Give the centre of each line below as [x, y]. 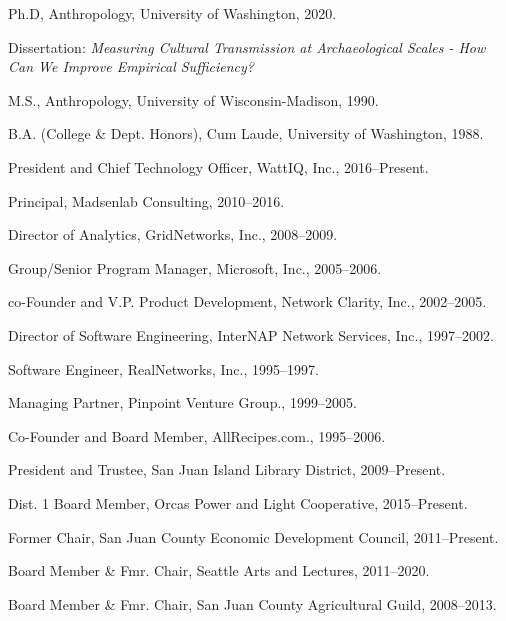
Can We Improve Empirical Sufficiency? [131, 66]
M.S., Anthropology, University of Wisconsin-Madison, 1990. [193, 99]
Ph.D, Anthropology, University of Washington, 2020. [172, 13]
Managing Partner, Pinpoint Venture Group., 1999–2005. [182, 402]
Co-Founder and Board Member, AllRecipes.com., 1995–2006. [197, 435]
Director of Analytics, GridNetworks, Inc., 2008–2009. [173, 234]
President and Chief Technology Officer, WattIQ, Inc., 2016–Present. [218, 166]
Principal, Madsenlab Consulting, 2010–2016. [146, 200]
